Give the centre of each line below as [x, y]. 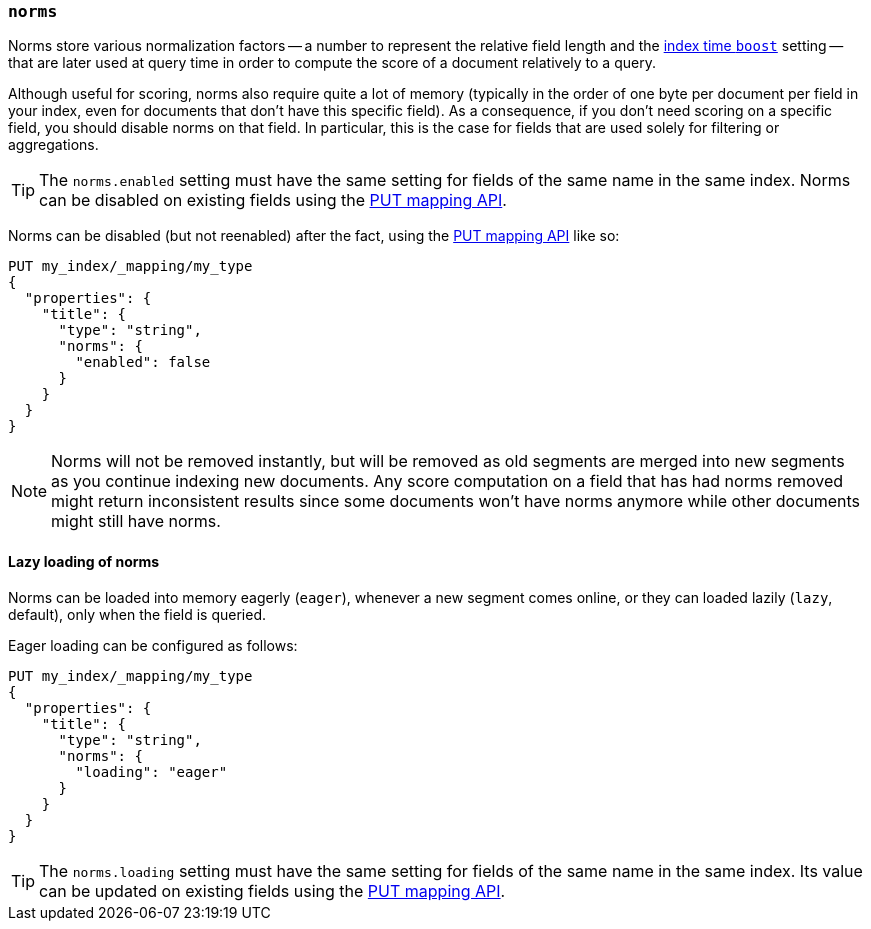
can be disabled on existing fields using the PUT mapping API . [273, 200]
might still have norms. [136, 521]
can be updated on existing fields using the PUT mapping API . [272, 890]
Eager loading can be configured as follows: [153, 645]
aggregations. [53, 145]
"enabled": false [143, 362]
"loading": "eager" [151, 771]
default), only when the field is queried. [137, 614]
